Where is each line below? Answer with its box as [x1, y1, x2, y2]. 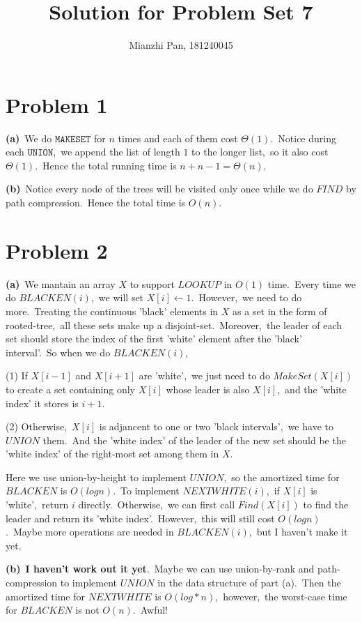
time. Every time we [267, 276, 356, 291]
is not [75, 602, 100, 617]
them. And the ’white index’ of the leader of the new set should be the [42, 432, 346, 447]
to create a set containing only [6, 381, 135, 396]
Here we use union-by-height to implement [6, 469, 187, 484]
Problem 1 [6, 90, 108, 119]
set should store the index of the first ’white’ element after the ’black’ [6, 331, 302, 346]
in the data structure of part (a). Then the [157, 575, 341, 590]
